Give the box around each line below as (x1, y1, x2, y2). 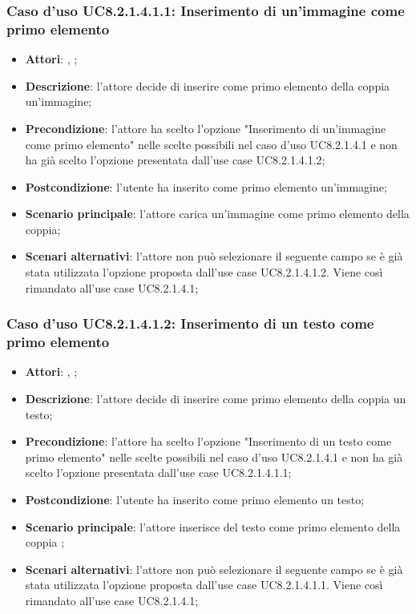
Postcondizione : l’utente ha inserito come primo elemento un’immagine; (25, 178, 387, 195)
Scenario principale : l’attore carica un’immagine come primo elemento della (25, 205, 410, 222)
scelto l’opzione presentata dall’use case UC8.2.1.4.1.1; (25, 464, 292, 481)
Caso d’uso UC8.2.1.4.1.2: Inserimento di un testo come (6, 313, 374, 333)
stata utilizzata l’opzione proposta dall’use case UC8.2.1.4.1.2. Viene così (25, 264, 383, 281)
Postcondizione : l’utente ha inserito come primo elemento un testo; (25, 491, 365, 507)
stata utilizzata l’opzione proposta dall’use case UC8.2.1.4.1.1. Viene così (25, 576, 383, 593)
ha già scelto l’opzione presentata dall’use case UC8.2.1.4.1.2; (25, 151, 325, 168)
